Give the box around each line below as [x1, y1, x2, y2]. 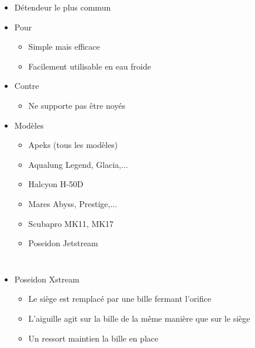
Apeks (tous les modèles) [28, 139, 118, 151]
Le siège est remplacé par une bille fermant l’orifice [28, 292, 211, 305]
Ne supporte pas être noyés [28, 99, 126, 111]
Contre [14, 80, 39, 92]
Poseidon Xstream [14, 273, 80, 285]
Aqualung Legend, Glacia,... [28, 158, 128, 170]
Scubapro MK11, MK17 [28, 217, 114, 229]
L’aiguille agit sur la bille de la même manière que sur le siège [28, 312, 250, 324]
